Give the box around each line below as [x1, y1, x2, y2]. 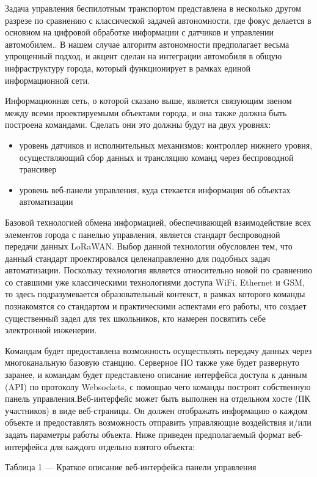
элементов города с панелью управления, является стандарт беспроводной [5, 227, 280, 240]
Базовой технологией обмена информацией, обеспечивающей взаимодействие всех [5, 215, 312, 228]
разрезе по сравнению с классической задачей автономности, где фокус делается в [5, 13, 312, 26]
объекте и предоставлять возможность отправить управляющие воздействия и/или [5, 416, 312, 429]
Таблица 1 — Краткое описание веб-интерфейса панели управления [5, 460, 257, 473]
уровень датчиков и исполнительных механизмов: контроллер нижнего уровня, [19, 138, 313, 151]
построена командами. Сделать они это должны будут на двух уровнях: [5, 118, 271, 131]
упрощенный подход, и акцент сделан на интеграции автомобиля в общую [5, 50, 282, 62]
